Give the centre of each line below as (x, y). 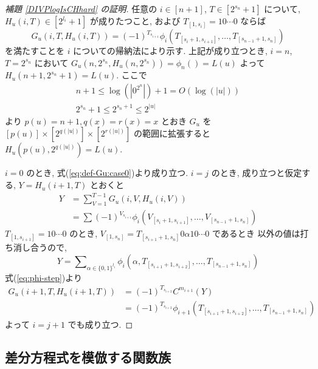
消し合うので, (40, 247)
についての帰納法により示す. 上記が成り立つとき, (170, 50)
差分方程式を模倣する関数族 (88, 357)
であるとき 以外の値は (256, 233)
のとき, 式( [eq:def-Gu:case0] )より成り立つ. (107, 173)
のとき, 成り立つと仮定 (257, 173)
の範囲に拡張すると (172, 133)
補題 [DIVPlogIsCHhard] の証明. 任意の (81, 8)
